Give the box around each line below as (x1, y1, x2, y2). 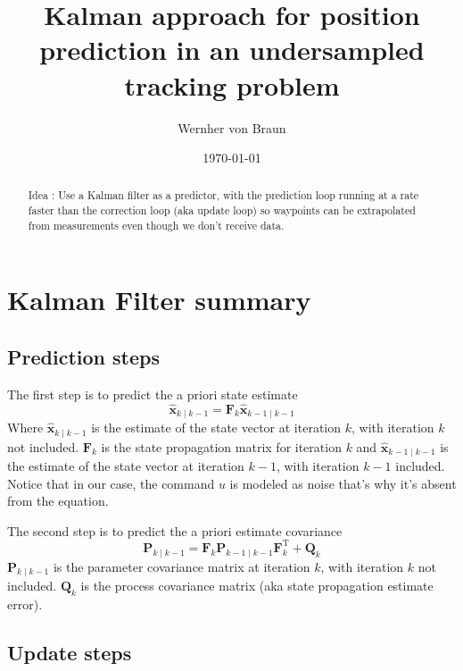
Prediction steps (7, 343, 160, 371)
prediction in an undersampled (39, 31, 425, 68)
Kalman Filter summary (7, 281, 311, 318)
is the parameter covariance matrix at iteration (53, 557, 310, 575)
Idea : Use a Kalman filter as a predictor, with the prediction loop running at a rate (28, 188, 419, 203)
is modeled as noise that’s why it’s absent (229, 474, 457, 492)
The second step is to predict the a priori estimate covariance (7, 521, 343, 540)
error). (7, 595, 43, 614)
